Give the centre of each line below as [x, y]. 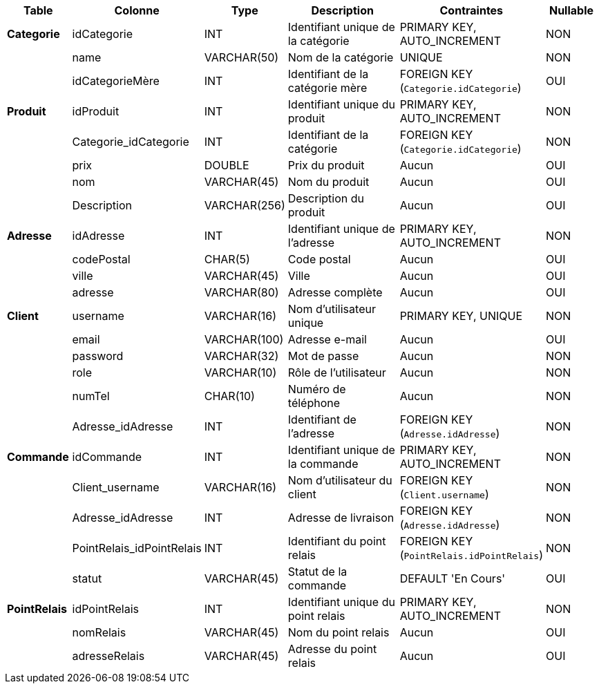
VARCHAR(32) [241, 356]
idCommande [107, 457]
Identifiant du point [337, 541]
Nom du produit [329, 182]
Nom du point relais [339, 632]
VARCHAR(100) [244, 339]
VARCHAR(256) [245, 205]
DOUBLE [227, 165]
